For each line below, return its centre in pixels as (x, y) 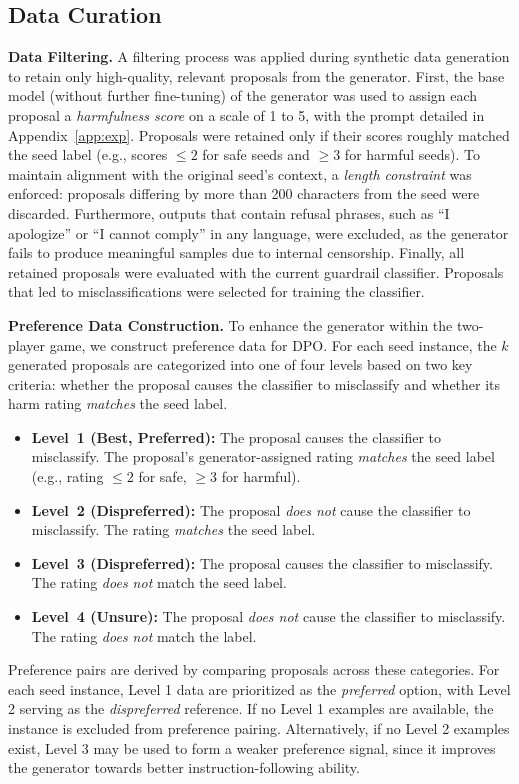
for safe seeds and (256, 154)
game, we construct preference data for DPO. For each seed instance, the (273, 344)
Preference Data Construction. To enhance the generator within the (230, 324)
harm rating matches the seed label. (118, 403)
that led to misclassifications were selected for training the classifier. (216, 291)
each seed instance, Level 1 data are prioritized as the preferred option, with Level (259, 688)
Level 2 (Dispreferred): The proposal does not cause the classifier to (251, 509)
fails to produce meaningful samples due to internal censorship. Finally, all (236, 252)
